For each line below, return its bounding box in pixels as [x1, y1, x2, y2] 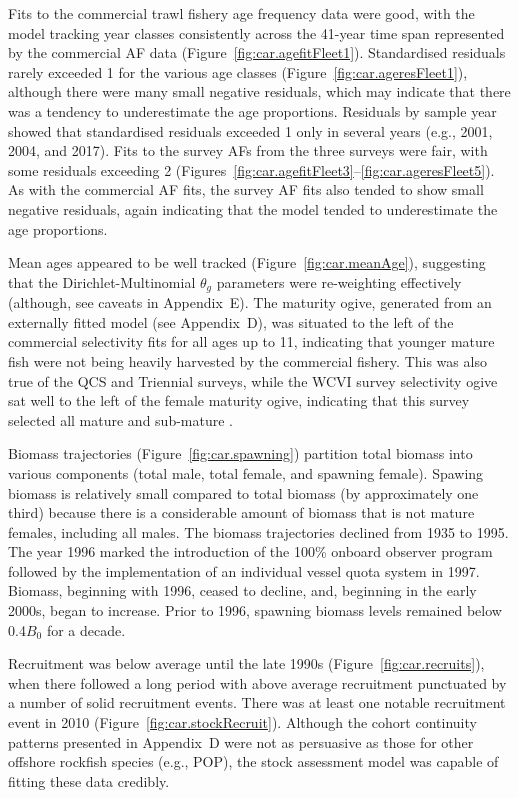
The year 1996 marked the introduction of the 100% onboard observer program [8, 541, 493, 562]
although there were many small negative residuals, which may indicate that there [8, 81, 511, 102]
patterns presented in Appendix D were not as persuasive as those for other [8, 731, 474, 752]
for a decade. [46, 619, 126, 640]
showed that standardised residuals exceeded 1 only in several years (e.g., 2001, [8, 120, 493, 141]
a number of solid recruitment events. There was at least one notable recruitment [8, 692, 506, 713]
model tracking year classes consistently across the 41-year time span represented [8, 22, 505, 43]
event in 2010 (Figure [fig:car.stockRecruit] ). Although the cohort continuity [8, 712, 477, 733]
